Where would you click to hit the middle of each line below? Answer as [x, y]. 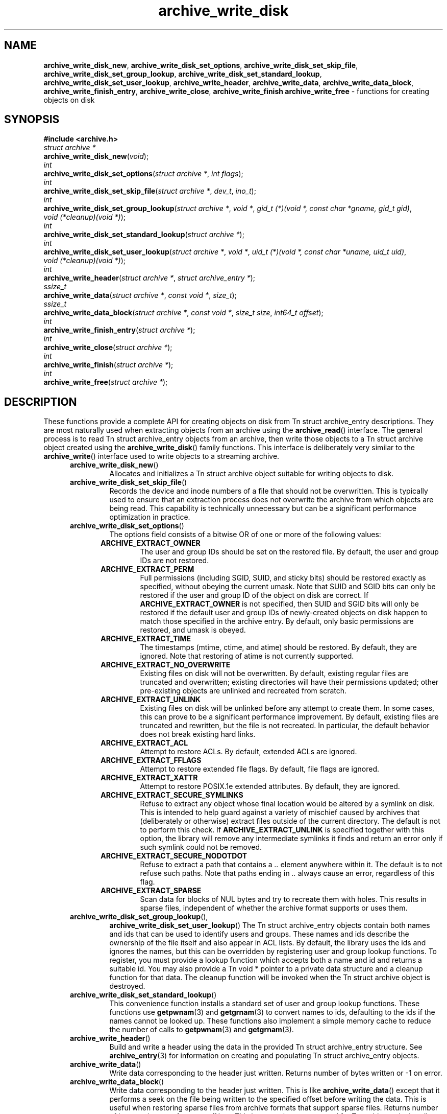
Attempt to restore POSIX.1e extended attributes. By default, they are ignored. [270, 786]
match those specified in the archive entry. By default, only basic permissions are [277, 621]
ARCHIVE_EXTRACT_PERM [147, 569]
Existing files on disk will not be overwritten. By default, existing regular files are [274, 674]
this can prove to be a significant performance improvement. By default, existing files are [289, 717]
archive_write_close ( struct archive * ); [108, 347]
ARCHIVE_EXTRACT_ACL [144, 743]
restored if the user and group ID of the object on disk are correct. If [254, 595]
